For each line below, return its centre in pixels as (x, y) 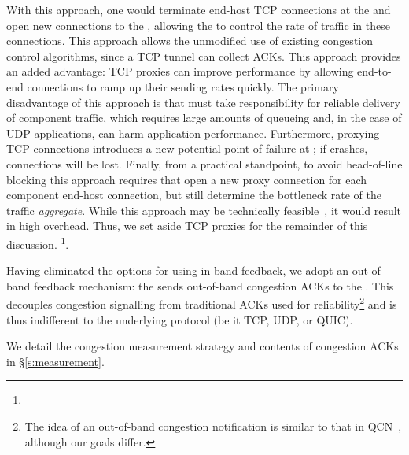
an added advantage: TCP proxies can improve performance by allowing (180, 71)
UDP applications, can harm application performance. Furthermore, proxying (193, 133)
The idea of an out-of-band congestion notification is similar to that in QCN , (213, 425)
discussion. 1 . (38, 242)
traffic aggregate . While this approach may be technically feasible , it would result (204, 210)
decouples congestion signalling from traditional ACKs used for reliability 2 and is (202, 303)
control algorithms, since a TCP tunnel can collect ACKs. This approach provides (204, 55)
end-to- (374, 71)
